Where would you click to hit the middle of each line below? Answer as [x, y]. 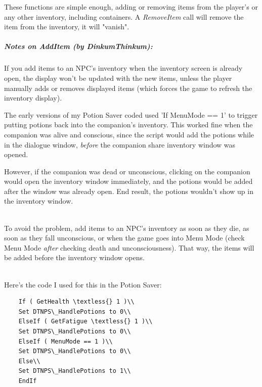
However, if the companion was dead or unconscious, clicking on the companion [127, 171]
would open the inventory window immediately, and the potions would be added [128, 181]
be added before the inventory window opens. [74, 257]
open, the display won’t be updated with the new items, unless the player [118, 78]
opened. [16, 154]
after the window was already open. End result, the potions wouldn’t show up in [129, 191]
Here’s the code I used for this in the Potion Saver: [83, 284]
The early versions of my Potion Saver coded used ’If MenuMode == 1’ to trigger [131, 114]
